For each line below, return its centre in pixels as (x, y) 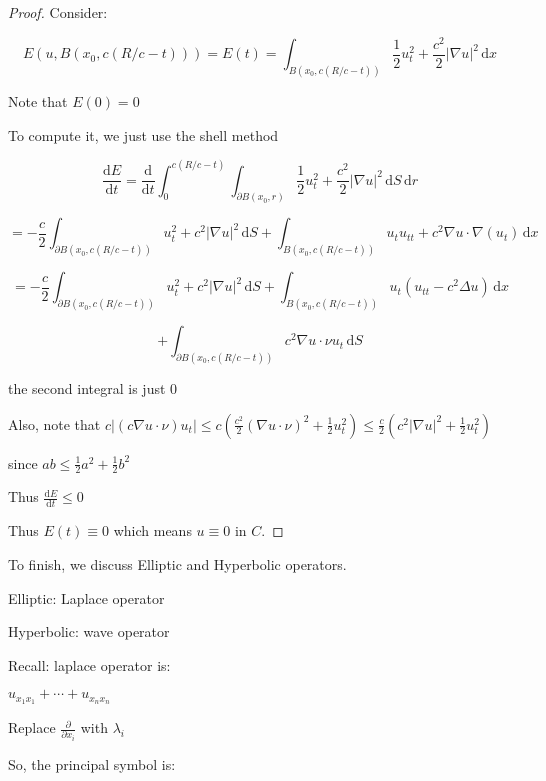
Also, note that (54, 423)
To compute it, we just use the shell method (143, 134)
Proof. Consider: (58, 12)
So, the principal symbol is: (92, 764)
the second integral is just (87, 388)
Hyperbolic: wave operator (89, 631)
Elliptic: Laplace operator (86, 597)
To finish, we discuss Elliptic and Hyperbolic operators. (177, 563)
